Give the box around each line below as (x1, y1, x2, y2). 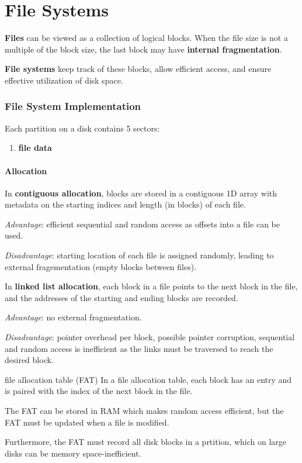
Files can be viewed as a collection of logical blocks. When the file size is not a (5, 32, 288, 44)
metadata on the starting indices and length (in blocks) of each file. (5, 198, 246, 210)
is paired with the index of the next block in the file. (5, 385, 193, 397)
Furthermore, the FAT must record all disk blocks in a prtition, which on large (5, 436, 286, 448)
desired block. (5, 354, 54, 366)
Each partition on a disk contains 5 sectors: (5, 122, 160, 134)
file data (18, 141, 52, 154)
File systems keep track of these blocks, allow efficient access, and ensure (5, 63, 272, 75)
